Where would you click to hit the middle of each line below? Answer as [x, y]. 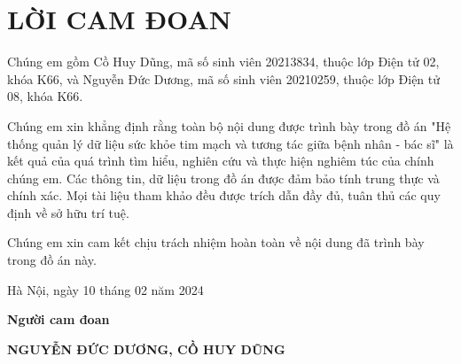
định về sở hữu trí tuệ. [68, 212]
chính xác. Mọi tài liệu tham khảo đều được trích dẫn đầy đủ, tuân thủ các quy [224, 195]
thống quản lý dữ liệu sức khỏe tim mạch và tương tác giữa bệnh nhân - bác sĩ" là [230, 143]
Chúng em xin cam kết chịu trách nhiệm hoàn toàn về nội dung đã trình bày [216, 242]
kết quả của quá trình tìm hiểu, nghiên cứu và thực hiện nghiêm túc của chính [221, 161]
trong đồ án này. [52, 260]
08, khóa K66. [45, 96]
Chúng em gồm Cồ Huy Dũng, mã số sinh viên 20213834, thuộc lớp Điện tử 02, [223, 62]
